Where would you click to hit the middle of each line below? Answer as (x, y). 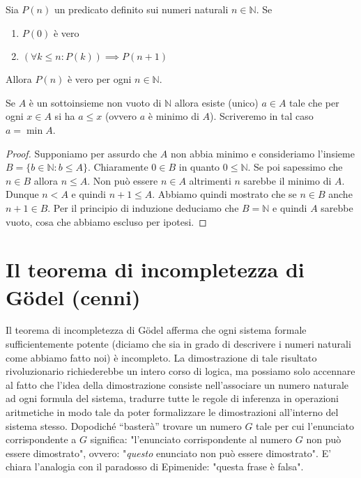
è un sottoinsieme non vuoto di (95, 102)
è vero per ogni (99, 79)
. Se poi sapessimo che (295, 167)
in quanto (199, 167)
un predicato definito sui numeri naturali (141, 9)
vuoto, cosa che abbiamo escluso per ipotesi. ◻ (106, 221)
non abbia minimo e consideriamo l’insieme (263, 153)
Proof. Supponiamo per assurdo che (82, 153)
